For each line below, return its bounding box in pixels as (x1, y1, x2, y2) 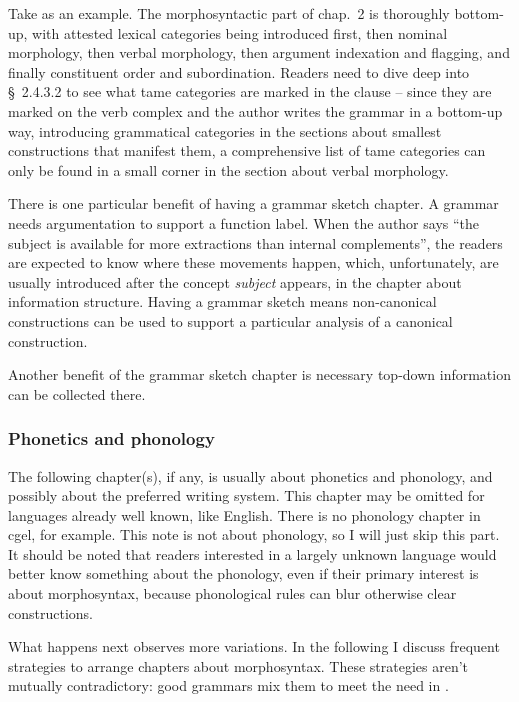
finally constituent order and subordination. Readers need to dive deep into (8, 61, 470, 82)
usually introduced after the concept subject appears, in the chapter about (8, 271, 462, 292)
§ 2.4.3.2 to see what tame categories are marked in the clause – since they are (8, 81, 492, 102)
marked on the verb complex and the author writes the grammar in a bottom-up (8, 100, 503, 121)
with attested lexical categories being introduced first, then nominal (32, 22, 448, 43)
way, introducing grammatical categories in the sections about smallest (8, 120, 442, 141)
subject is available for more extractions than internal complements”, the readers (8, 232, 503, 253)
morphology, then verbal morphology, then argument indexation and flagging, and (8, 42, 510, 63)
